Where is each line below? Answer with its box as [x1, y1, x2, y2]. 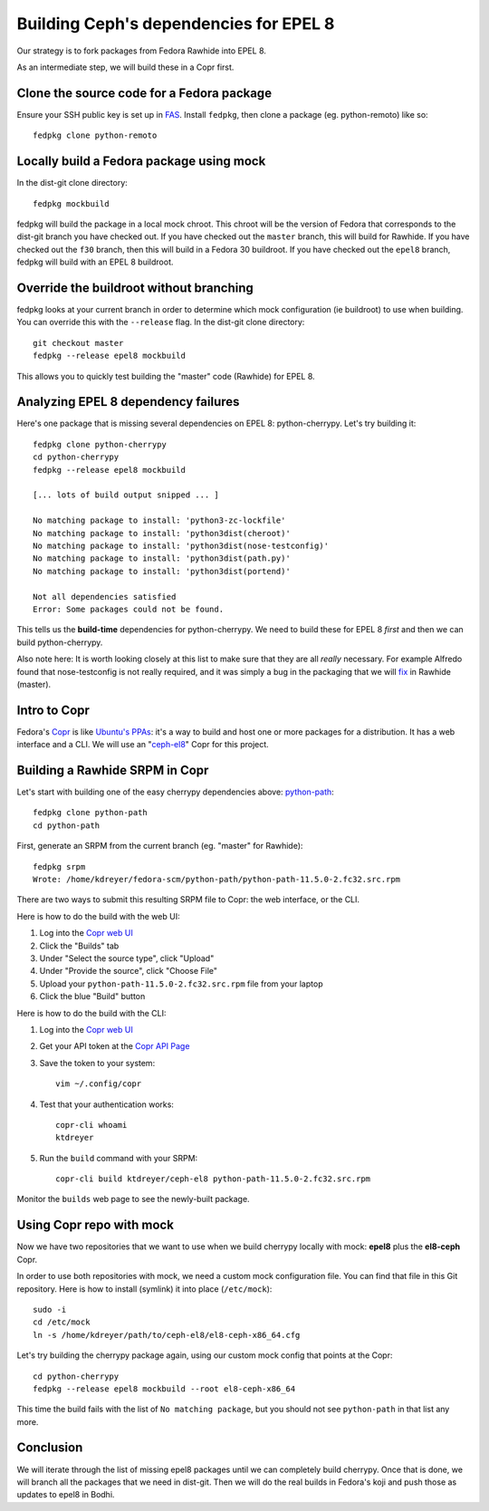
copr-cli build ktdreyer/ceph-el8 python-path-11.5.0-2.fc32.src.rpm [55, 1174, 371, 1184]
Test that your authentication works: [39, 1099, 174, 1110]
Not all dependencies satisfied [33, 592, 177, 602]
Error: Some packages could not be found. [33, 603, 225, 614]
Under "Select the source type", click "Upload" [39, 953, 215, 964]
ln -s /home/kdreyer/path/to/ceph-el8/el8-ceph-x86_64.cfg [33, 1330, 301, 1340]
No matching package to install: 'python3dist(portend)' [33, 566, 292, 576]
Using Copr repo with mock [16, 1217, 174, 1233]
